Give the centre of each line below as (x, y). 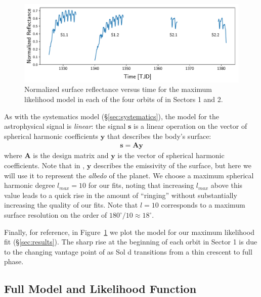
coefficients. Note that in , (45, 165)
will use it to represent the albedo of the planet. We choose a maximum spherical (129, 175)
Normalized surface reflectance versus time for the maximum (118, 89)
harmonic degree (30, 185)
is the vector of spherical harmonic (171, 155)
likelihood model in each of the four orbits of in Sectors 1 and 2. (124, 99)
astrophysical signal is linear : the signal (65, 126)
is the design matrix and (71, 155)
